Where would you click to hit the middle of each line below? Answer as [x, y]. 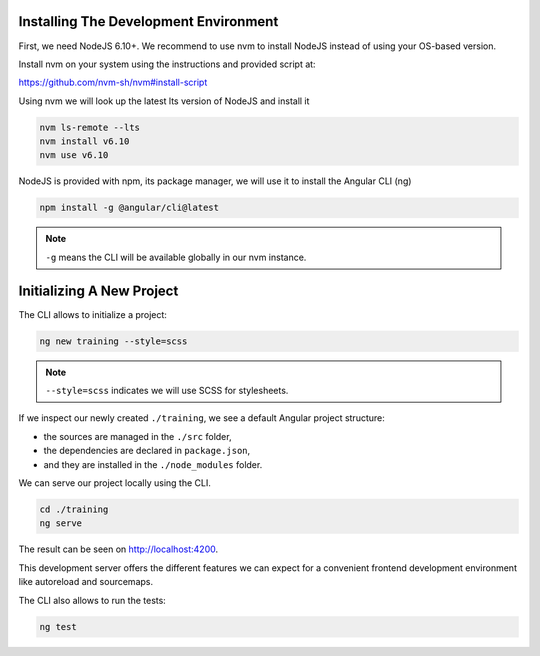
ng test [58, 626]
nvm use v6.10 [74, 155]
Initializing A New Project [98, 290]
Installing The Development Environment [148, 21]
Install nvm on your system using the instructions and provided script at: [167, 64]
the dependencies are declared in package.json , [147, 451]
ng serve [61, 523]
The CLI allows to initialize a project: [92, 314]
